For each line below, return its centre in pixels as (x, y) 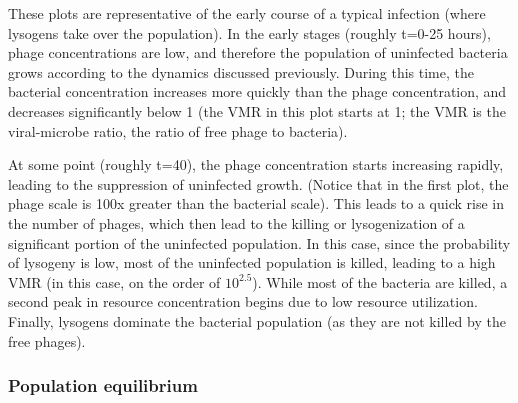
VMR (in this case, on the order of (114, 281)
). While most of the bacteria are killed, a (380, 281)
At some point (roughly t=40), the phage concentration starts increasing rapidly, (256, 164)
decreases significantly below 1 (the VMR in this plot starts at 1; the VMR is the (257, 110)
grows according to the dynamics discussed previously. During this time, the (241, 71)
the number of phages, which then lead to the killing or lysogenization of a (236, 222)
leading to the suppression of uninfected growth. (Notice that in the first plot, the (258, 183)
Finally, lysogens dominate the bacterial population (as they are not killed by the (257, 320)
